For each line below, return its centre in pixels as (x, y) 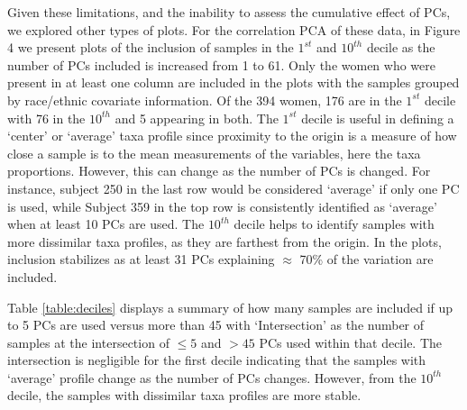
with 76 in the (46, 118)
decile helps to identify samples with (334, 224)
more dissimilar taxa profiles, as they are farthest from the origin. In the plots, (224, 241)
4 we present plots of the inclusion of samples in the (151, 47)
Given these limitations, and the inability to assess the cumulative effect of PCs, (229, 12)
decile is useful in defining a (378, 118)
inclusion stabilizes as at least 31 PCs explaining (141, 259)
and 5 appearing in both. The (197, 118)
